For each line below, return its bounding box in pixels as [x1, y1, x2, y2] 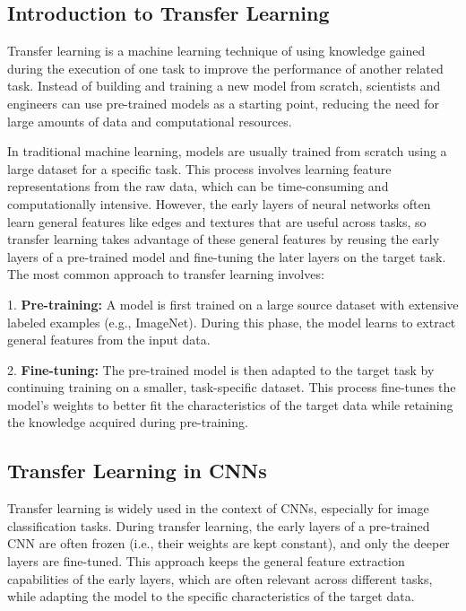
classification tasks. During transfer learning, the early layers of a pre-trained [7, 516, 430, 535]
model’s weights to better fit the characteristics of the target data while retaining [7, 395, 453, 414]
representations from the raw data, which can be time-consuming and [7, 177, 389, 196]
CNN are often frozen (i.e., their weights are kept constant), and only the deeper [7, 534, 450, 553]
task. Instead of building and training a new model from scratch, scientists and [7, 76, 441, 95]
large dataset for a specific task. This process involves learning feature [7, 159, 392, 178]
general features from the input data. [7, 330, 211, 349]
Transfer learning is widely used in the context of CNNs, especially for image [7, 499, 429, 518]
